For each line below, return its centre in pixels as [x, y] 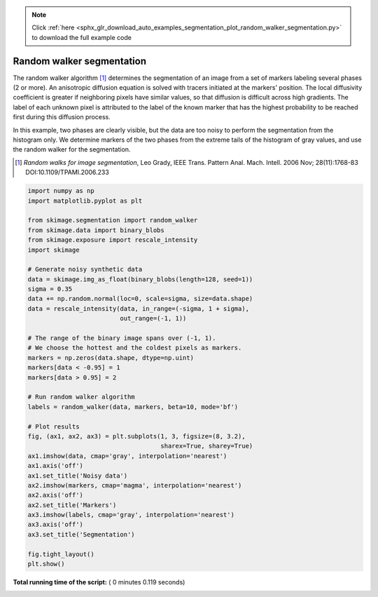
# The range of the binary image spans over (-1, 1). [122, 338]
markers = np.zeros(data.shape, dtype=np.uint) [111, 357]
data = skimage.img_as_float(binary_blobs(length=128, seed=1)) [140, 279]
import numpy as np [61, 191]
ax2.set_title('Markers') [72, 505]
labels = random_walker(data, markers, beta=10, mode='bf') [133, 407]
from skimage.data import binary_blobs [96, 230]
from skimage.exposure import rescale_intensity [113, 240]
